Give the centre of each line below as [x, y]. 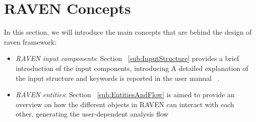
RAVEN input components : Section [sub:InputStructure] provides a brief [127, 58]
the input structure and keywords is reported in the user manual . [118, 78]
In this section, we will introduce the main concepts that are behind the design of [128, 32]
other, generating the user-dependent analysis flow [92, 114]
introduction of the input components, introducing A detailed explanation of [132, 68]
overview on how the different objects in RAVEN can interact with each [125, 104]
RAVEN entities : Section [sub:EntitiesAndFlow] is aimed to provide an [125, 94]
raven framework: [30, 41]
